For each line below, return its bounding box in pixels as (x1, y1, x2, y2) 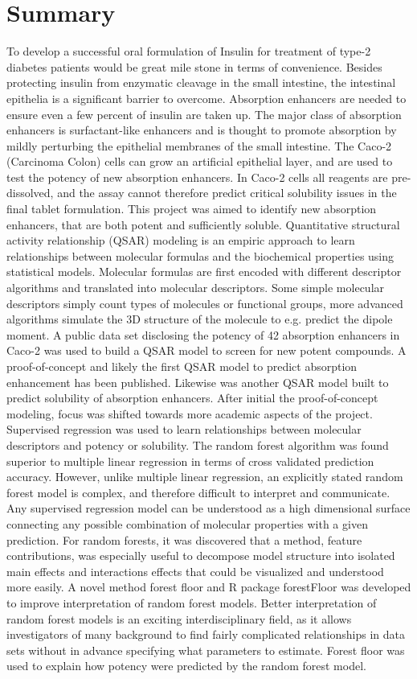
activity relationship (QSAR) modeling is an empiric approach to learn (6, 232, 355, 249)
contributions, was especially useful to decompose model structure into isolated (6, 547, 395, 564)
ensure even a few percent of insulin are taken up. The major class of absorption (6, 105, 402, 122)
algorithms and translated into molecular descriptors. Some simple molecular (6, 279, 385, 296)
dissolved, (6, 184, 54, 201)
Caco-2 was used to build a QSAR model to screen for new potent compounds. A (6, 342, 407, 359)
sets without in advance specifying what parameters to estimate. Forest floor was (6, 641, 405, 658)
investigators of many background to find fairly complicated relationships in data (6, 626, 405, 643)
